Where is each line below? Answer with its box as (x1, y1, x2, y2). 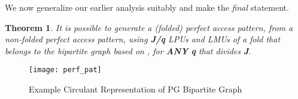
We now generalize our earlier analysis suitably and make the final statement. (5, 1, 289, 13)
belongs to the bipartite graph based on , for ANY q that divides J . (5, 44, 251, 57)
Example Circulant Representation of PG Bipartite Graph (29, 83, 242, 95)
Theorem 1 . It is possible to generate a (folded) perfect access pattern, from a (5, 21, 293, 33)
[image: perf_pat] (29, 66, 102, 75)
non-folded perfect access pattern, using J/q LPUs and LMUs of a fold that (5, 33, 281, 45)
